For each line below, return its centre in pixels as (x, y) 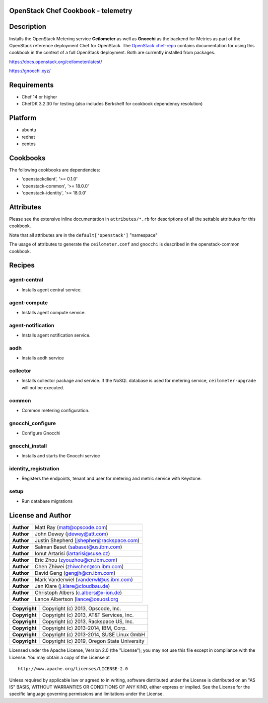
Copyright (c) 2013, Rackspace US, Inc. (88, 621)
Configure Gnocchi (41, 433)
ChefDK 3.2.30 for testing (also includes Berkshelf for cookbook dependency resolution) (112, 104)
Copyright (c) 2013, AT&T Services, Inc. (88, 615)
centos (29, 144)
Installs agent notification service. (56, 335)
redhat (28, 137)
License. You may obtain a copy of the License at (60, 657)
